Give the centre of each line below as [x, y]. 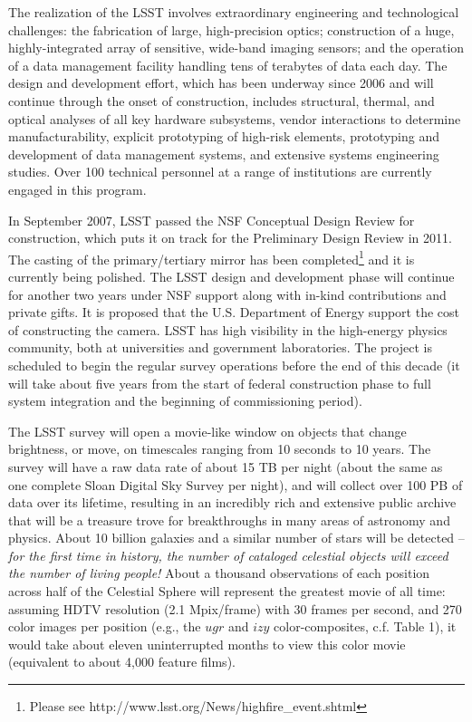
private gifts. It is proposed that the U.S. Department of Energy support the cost [234, 312]
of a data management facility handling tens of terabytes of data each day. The [228, 65]
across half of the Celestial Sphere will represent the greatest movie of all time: [227, 591]
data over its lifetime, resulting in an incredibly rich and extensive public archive [232, 502]
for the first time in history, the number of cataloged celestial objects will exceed [228, 555]
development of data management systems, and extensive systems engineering [224, 154]
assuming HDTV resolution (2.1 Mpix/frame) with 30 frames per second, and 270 [235, 608]
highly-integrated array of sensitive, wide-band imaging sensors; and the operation [236, 48]
